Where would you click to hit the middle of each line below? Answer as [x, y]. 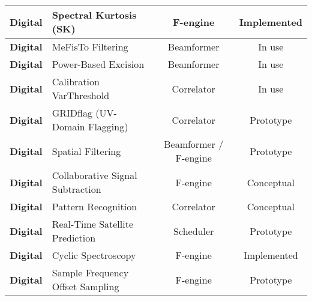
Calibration [76, 81]
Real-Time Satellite [93, 224]
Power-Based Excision [98, 64]
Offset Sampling [85, 286]
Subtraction [76, 189]
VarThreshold [81, 95]
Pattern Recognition [94, 206]
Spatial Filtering [86, 151]
